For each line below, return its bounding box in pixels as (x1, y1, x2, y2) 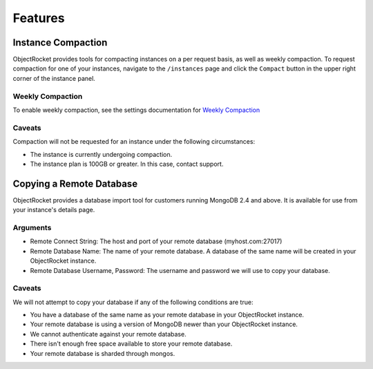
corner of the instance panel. (12, 74, 96, 82)
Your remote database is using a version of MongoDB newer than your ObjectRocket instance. (30, 320, 298, 328)
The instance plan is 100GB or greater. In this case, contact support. (30, 160, 224, 168)
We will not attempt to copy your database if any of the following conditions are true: (12, 298, 254, 306)
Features (12, 10, 65, 26)
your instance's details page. (12, 206, 95, 214)
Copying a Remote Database (12, 178, 138, 189)
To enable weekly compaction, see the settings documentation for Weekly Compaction (12, 106, 260, 114)
